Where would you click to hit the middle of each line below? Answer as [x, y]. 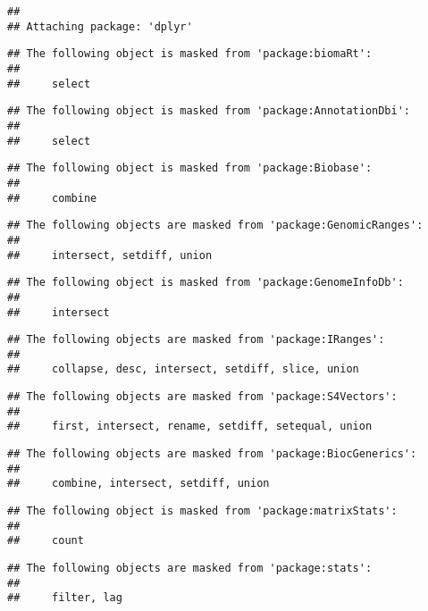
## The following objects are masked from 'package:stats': [190, 569]
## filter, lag [65, 598]
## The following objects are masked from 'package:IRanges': [196, 340]
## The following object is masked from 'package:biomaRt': [190, 54]
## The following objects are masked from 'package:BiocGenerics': [212, 454]
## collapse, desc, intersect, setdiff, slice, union [183, 369]
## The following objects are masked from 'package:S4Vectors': [202, 397]
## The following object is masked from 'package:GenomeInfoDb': [206, 283]
